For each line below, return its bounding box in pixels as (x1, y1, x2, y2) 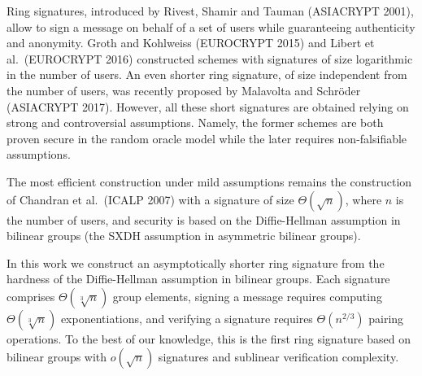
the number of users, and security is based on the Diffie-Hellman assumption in (7, 211, 401, 228)
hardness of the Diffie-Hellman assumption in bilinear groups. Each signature (7, 270, 390, 287)
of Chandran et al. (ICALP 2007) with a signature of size (7, 190, 294, 208)
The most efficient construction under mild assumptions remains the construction (7, 173, 412, 190)
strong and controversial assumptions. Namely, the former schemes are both (7, 114, 384, 131)
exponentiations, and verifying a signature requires (60, 309, 313, 326)
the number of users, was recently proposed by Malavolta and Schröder (7, 81, 361, 98)
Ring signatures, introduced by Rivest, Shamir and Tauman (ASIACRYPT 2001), (7, 2, 414, 19)
